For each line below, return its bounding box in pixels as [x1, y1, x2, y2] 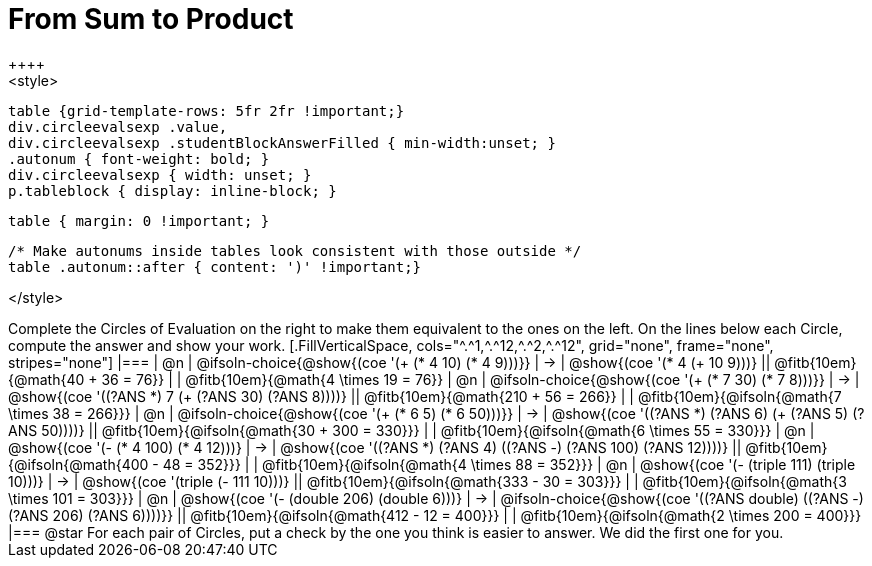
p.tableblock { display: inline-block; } [8, 182, 337, 199]
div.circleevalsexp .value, [8, 118, 228, 135]
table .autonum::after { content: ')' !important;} [8, 258, 422, 275]
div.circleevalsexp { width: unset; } [8, 166, 312, 183]
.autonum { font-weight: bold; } [8, 150, 270, 167]
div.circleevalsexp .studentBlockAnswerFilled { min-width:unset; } [8, 134, 556, 151]
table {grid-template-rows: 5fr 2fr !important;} [8, 102, 405, 119]
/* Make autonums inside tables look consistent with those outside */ [8, 242, 582, 259]
